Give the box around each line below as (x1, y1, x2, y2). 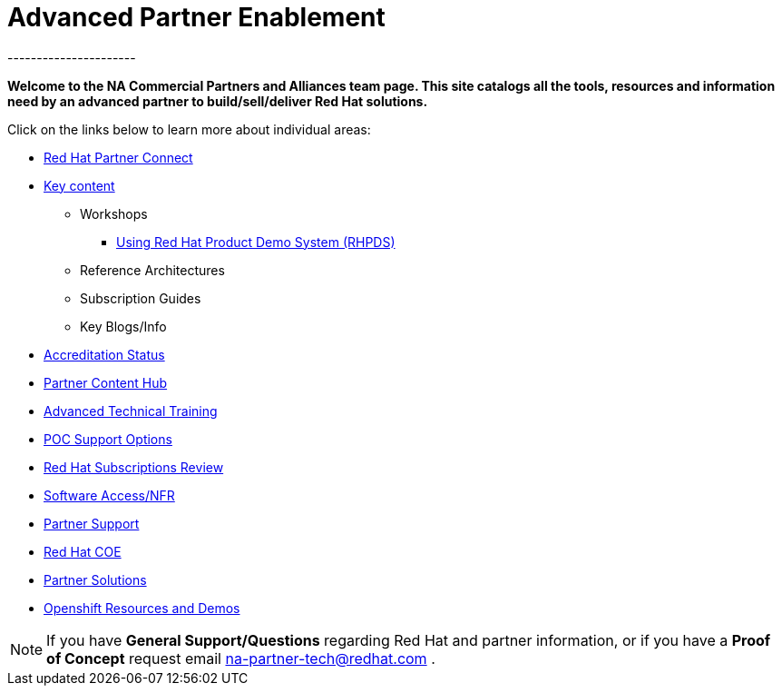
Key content (44, 177, 115, 193)
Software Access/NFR (44, 487, 175, 503)
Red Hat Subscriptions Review (44, 459, 224, 475)
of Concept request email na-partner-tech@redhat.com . (46, 648, 435, 668)
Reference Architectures (80, 262, 225, 278)
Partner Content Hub (44, 374, 168, 391)
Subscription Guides (80, 290, 201, 306)
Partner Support (44, 515, 140, 531)
